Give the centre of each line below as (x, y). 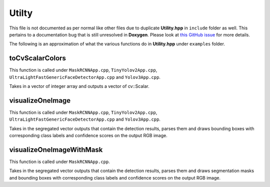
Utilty (21, 13)
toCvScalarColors (37, 58)
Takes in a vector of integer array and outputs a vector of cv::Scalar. (79, 86)
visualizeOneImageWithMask (56, 150)
